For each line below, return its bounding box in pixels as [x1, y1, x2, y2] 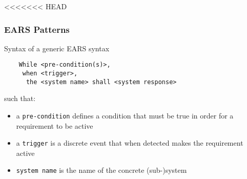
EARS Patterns [4, 23, 70, 35]
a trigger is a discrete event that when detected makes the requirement [16, 137, 243, 148]
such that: [4, 93, 36, 104]
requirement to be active [16, 120, 93, 131]
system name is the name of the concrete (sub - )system [16, 165, 187, 175]
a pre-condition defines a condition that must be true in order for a [16, 110, 234, 121]
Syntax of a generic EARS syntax [4, 43, 110, 53]
